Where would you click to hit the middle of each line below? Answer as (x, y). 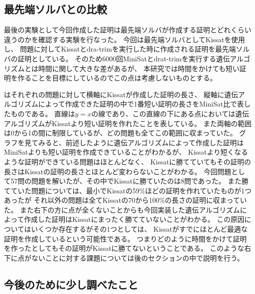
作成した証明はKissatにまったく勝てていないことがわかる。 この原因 (134, 219)
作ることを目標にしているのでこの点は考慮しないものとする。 (117, 78)
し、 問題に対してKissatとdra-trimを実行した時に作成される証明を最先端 (120, 49)
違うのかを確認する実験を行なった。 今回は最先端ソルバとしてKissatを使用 (125, 39)
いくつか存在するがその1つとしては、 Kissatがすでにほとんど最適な (140, 229)
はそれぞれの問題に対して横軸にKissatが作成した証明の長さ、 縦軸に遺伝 (121, 94)
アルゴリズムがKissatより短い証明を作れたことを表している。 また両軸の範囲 (128, 123)
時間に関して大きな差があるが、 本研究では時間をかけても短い (139, 68)
